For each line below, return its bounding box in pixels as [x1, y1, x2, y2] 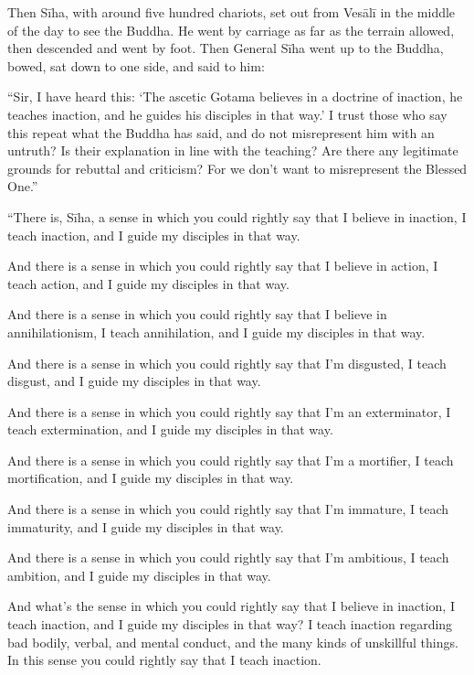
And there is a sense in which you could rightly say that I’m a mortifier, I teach [7, 450, 454, 469]
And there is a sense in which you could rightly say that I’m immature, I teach [7, 499, 448, 519]
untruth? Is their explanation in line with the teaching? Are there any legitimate [7, 141, 458, 160]
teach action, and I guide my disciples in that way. [7, 273, 290, 293]
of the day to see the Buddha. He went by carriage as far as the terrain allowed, [7, 20, 455, 39]
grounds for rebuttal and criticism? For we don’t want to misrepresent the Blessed [7, 158, 468, 177]
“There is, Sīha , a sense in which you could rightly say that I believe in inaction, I [7, 207, 467, 226]
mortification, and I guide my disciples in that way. [7, 468, 294, 487]
